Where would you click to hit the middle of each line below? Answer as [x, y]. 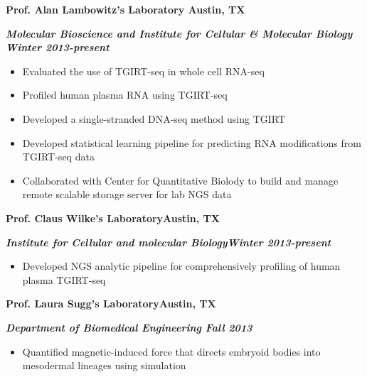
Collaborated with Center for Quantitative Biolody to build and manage [180, 180]
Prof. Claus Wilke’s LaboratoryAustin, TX [113, 218]
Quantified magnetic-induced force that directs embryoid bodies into [171, 351]
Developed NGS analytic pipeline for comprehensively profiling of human [181, 266]
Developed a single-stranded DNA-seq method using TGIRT [154, 118]
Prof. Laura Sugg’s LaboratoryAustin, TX [111, 304]
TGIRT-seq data [58, 157]
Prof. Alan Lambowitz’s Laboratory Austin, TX [126, 9]
